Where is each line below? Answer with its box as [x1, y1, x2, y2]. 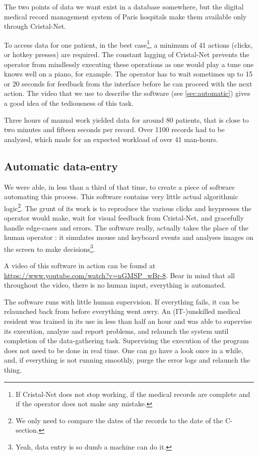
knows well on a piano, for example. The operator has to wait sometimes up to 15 [4, 69, 253, 79]
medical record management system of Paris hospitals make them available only [4, 11, 247, 21]
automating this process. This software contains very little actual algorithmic [4, 191, 238, 202]
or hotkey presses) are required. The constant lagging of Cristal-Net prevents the [4, 49, 250, 60]
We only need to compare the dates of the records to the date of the [15, 415, 223, 425]
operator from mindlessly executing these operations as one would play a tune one [4, 59, 254, 69]
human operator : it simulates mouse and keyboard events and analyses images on [4, 232, 254, 242]
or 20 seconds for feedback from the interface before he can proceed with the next [4, 78, 253, 88]
